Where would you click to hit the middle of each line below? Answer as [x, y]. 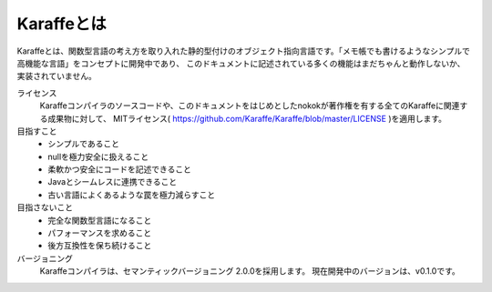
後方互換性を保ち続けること [100, 246]
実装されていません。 [57, 76]
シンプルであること [84, 144]
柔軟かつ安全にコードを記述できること [119, 169]
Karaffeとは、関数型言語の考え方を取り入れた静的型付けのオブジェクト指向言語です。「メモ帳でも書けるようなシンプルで [244, 51]
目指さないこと [45, 207]
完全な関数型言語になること [100, 220]
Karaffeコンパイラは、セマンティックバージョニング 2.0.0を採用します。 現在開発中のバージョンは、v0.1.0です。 [250, 271]
